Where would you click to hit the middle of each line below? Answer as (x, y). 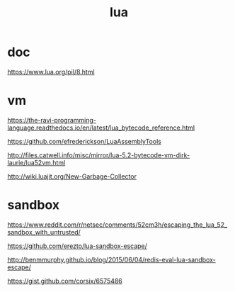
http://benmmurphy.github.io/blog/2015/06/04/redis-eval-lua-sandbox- (111, 259)
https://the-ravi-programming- (52, 120)
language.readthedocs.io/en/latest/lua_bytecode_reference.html (101, 128)
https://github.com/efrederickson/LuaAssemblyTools (84, 141)
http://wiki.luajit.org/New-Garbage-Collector (72, 176)
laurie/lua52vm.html (36, 162)
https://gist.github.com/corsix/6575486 (65, 281)
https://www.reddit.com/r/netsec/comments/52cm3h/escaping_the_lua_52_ (117, 225)
